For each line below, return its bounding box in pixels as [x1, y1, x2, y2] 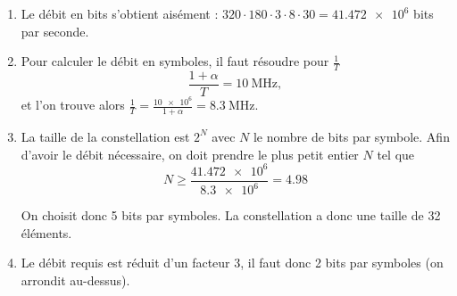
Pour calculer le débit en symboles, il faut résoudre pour [21, 52, 329, 70]
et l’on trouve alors [21, 95, 125, 114]
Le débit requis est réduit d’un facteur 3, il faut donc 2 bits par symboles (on [21, 253, 444, 272]
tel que [377, 144, 415, 163]
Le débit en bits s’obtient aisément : [21, 4, 219, 22]
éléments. [21, 223, 72, 242]
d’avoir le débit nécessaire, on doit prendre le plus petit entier [21, 144, 359, 163]
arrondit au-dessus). [21, 270, 130, 289]
